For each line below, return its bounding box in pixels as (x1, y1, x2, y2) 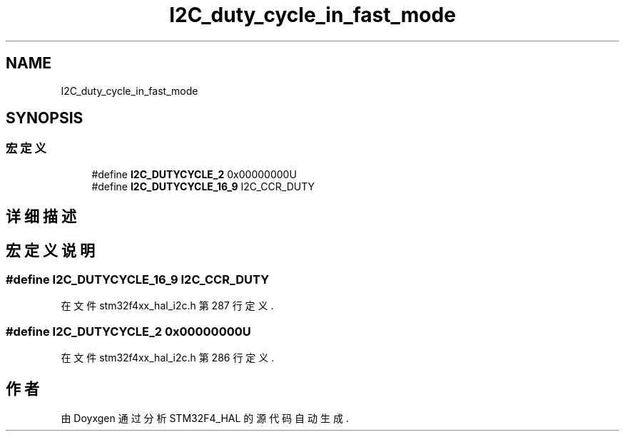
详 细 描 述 (6, 207, 76, 226)
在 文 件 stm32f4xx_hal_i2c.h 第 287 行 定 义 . (61, 299, 274, 312)
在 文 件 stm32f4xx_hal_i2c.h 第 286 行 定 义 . (61, 351, 275, 364)
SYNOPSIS (6, 109, 83, 128)
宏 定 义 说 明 (6, 241, 95, 259)
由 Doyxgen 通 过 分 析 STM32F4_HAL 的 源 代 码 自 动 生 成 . (61, 412, 349, 425)
